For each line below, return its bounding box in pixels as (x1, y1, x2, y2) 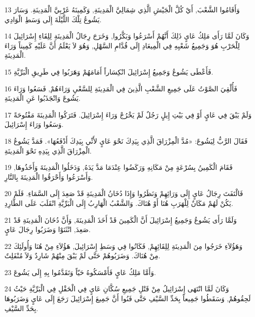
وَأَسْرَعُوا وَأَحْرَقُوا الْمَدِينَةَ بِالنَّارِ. (4, 171, 93, 182)
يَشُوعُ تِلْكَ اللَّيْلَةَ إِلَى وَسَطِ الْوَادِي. (4, 14, 102, 24)
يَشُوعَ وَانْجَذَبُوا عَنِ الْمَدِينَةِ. (4, 93, 81, 103)
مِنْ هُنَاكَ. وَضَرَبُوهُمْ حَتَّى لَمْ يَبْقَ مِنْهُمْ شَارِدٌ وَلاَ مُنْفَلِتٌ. (4, 250, 160, 261)
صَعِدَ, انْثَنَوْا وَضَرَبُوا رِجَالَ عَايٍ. (4, 224, 91, 235)
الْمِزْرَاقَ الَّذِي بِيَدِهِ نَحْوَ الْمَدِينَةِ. (4, 145, 92, 156)
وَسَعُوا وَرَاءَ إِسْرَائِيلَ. (4, 119, 64, 129)
